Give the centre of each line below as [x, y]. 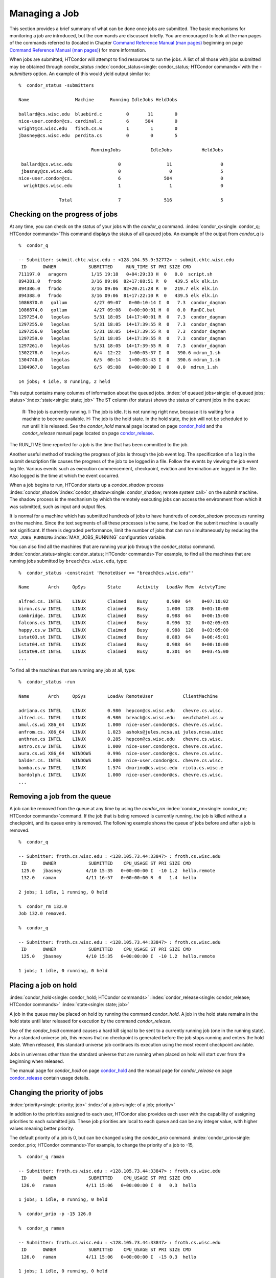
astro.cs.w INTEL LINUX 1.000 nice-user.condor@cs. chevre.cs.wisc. [121, 746]
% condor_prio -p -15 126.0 [55, 1214]
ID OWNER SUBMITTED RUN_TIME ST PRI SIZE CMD [106, 267]
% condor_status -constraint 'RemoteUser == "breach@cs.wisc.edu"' [106, 573]
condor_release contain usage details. [50, 1078]
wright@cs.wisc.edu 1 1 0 [123, 186]
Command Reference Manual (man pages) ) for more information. [78, 50]
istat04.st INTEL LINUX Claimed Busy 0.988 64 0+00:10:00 [124, 644]
